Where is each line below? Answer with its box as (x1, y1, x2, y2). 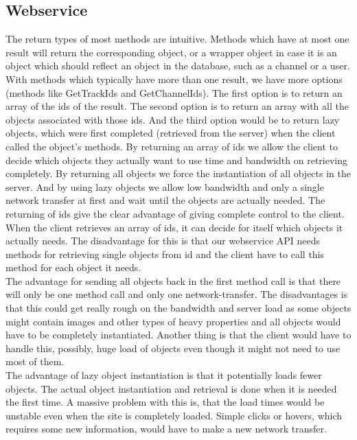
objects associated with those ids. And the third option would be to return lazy (5, 112, 340, 126)
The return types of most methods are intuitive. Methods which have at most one (5, 32, 349, 46)
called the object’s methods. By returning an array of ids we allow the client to (5, 139, 338, 153)
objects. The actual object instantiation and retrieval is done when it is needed (5, 381, 337, 395)
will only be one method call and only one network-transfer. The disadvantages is (5, 287, 348, 301)
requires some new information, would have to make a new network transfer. (5, 421, 327, 436)
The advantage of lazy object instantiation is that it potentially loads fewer (5, 368, 322, 382)
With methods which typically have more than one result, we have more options (5, 71, 343, 86)
